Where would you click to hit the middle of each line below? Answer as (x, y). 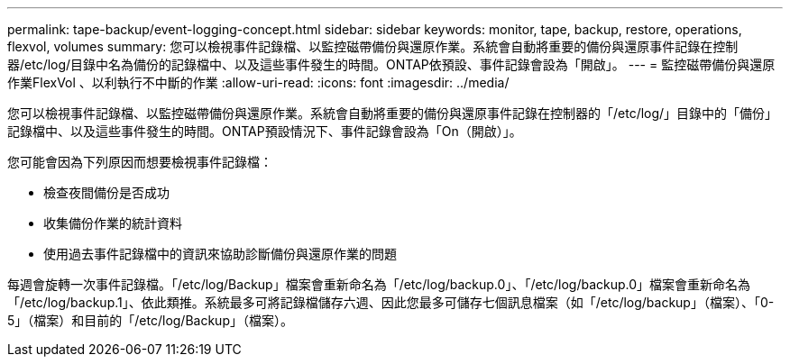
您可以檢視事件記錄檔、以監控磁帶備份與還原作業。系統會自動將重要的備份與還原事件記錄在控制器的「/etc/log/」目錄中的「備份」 (393, 113)
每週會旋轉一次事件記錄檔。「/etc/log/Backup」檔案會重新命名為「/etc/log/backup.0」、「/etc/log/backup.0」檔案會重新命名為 (379, 284)
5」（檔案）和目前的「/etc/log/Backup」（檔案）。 (150, 320)
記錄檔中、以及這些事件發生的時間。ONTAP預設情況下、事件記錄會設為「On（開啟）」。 (265, 131)
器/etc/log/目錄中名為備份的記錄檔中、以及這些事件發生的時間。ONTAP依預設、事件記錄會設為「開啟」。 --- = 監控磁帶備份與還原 (391, 64)
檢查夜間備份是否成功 (106, 192)
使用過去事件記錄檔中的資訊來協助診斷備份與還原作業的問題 (220, 254)
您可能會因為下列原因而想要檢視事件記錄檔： (140, 162)
